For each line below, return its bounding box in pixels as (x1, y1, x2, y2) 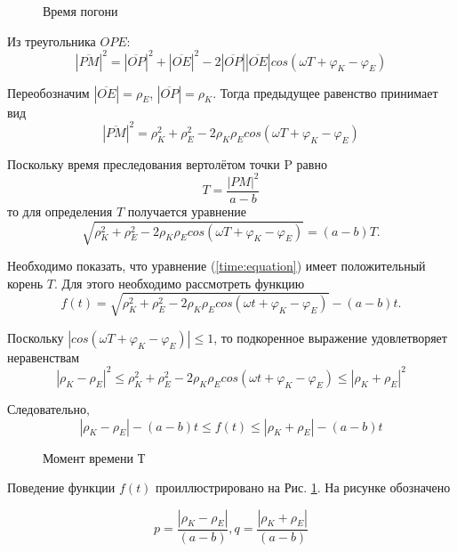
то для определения (7, 201, 113, 220)
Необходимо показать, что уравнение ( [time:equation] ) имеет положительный (7, 256, 426, 275)
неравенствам (7, 347, 79, 366)
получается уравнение (127, 201, 246, 220)
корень (7, 273, 44, 292)
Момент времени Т (43, 448, 146, 467)
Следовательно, (7, 399, 90, 418)
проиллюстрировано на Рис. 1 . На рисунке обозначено (156, 478, 451, 497)
